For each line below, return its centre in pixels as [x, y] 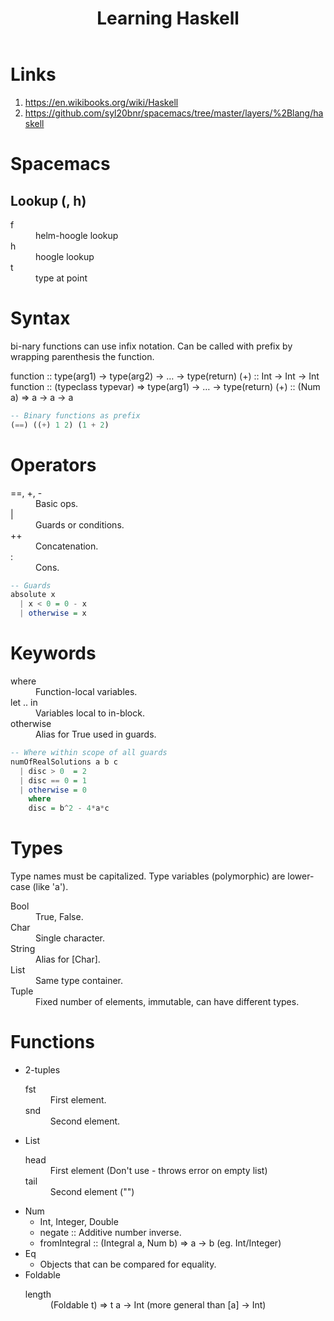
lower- [301, 876]
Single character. [70, 938]
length [38, 1294]
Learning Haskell [168, 18]
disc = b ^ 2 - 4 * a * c [69, 808]
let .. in [24, 702]
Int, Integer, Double [79, 1221]
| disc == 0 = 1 [53, 780]
